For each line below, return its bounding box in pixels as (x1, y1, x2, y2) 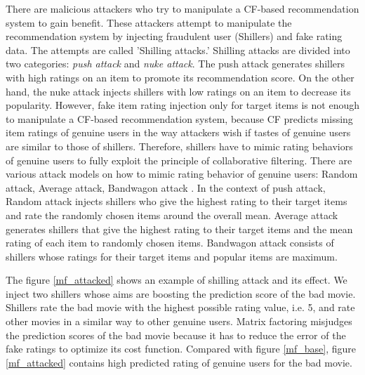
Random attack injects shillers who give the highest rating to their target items (6, 194, 347, 209)
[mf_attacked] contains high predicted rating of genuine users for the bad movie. (6, 355, 352, 369)
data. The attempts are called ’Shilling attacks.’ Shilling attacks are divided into (6, 42, 350, 57)
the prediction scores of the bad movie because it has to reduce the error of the (6, 327, 346, 342)
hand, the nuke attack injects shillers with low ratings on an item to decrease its (6, 84, 351, 98)
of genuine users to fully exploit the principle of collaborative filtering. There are (6, 152, 352, 167)
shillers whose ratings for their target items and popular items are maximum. (6, 249, 338, 263)
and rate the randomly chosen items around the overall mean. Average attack (6, 207, 338, 222)
